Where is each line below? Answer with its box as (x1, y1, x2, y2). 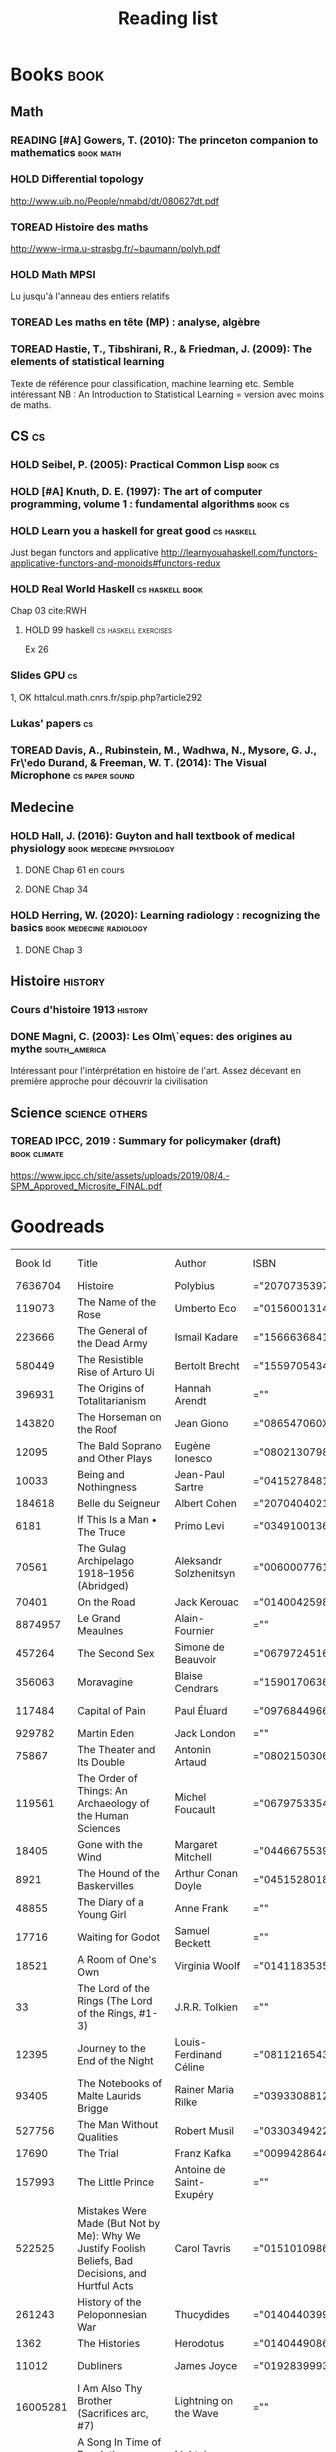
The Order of (77, 1771, 138, 1785)
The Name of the (77, 1295, 157, 1309)
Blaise (174, 1668, 203, 1682)
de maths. (10, 398, 52, 411)
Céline (174, 2060, 205, 2074)
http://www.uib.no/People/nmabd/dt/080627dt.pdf (10, 195, 220, 207)
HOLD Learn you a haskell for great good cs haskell (10, 523, 257, 537)
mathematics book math (10, 145, 122, 159)
